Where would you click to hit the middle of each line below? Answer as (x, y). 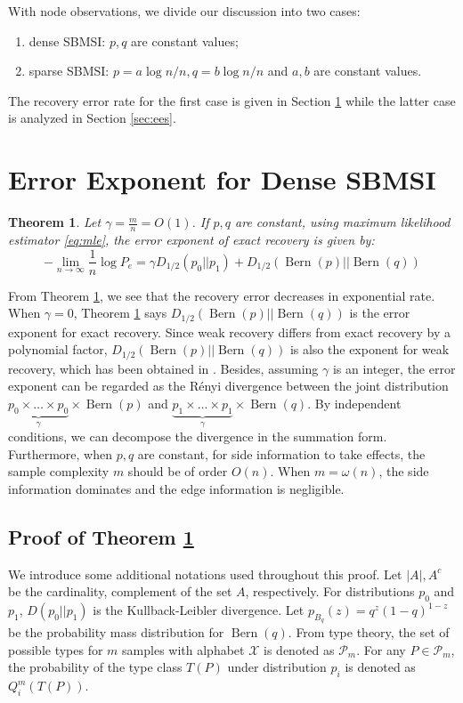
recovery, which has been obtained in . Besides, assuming (163, 368)
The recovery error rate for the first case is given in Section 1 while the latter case (232, 100)
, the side (404, 471)
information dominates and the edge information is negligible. (176, 488)
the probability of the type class (95, 667)
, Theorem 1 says (120, 313)
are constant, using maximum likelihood (343, 222)
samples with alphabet (183, 649)
